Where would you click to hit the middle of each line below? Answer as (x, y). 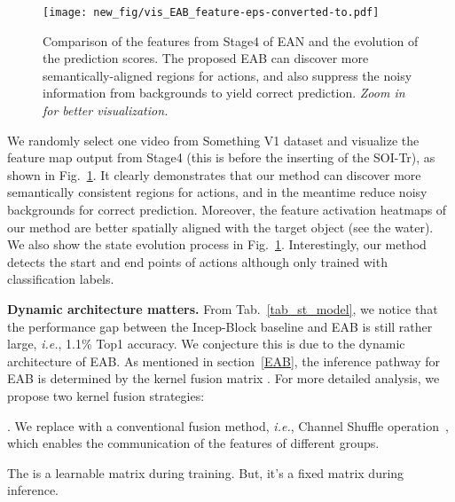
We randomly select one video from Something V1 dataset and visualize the (213, 140)
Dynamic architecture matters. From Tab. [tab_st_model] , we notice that (223, 308)
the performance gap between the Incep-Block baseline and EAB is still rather (220, 326)
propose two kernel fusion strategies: (106, 395)
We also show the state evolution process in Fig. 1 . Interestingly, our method (217, 244)
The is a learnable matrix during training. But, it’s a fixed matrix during (206, 472)
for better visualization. (106, 110)
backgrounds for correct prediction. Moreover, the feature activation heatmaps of (227, 209)
